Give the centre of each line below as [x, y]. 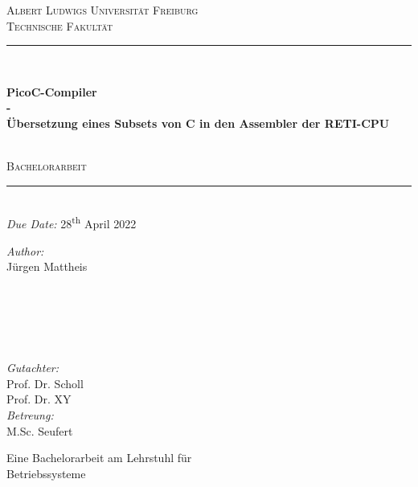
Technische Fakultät [60, 25]
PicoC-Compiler [52, 91]
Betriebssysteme [46, 473]
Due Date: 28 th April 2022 [72, 222]
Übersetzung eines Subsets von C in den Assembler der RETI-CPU [198, 123]
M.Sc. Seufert [40, 430]
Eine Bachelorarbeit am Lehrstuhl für [99, 458]
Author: [25, 250]
